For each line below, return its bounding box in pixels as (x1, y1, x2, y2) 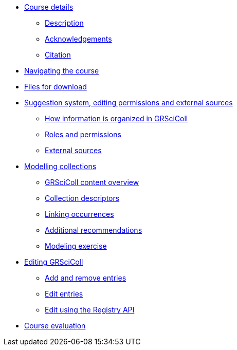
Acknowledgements (45, 34, 112, 43)
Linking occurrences (45, 210, 114, 218)
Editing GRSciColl (24, 257, 83, 266)
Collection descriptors (45, 194, 120, 202)
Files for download (24, 82, 87, 91)
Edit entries (45, 289, 83, 298)
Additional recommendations (45, 226, 142, 234)
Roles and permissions (45, 130, 121, 139)
